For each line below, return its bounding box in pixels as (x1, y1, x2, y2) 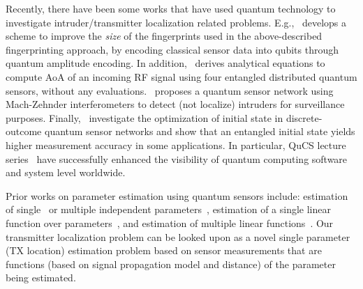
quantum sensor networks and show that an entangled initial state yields (44, 124, 355, 139)
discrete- (286, 110, 323, 125)
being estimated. (6, 270, 76, 285)
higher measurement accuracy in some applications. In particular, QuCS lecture (6, 137, 346, 152)
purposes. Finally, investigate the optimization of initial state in (6, 110, 283, 125)
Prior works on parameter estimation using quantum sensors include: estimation (6, 188, 348, 203)
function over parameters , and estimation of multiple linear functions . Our (6, 215, 334, 230)
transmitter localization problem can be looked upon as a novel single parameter (6, 229, 350, 244)
